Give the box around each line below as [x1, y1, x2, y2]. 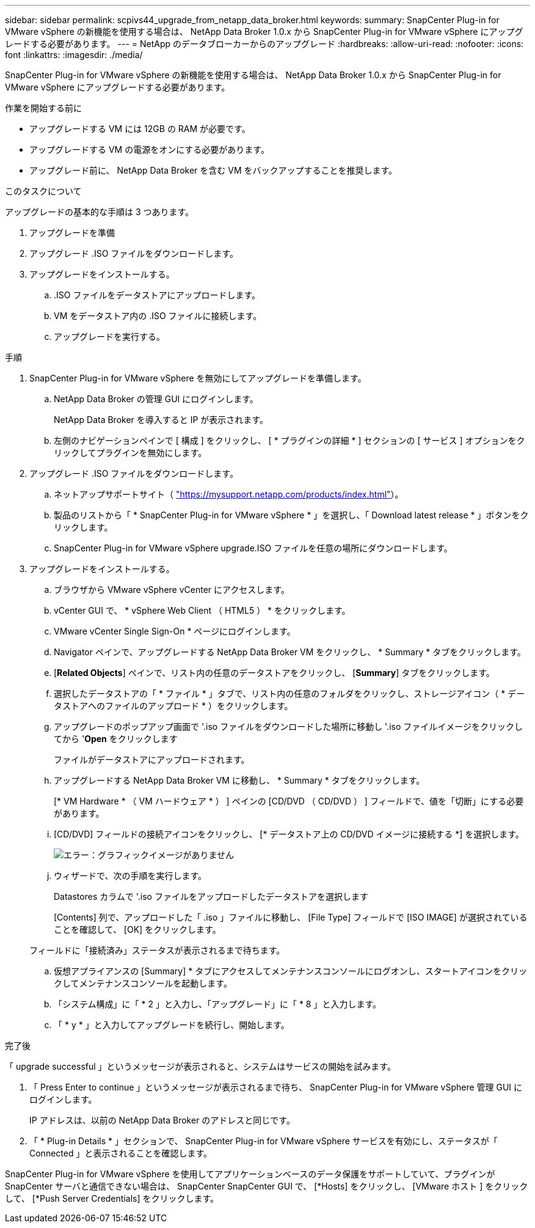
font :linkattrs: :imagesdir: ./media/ [5, 50, 143, 60]
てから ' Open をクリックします [54, 733, 178, 744]
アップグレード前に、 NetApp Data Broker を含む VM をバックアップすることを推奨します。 [29, 165, 398, 175]
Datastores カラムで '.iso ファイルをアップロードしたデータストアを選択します [54, 891, 368, 902]
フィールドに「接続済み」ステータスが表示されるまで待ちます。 [29, 945, 285, 955]
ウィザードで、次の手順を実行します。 [54, 870, 207, 881]
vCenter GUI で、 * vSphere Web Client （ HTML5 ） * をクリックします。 [54, 605, 351, 616]
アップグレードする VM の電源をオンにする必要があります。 [29, 144, 269, 155]
